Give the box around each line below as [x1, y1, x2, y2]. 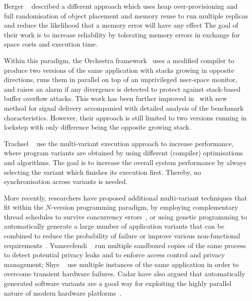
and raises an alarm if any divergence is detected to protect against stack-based [4, 84, 241, 94]
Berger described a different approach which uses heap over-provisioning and [4, 1, 238, 11]
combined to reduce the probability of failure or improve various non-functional [4, 231, 240, 241]
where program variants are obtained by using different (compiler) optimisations [4, 148, 243, 158]
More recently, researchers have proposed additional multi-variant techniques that [4, 192, 247, 202]
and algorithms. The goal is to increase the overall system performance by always [4, 157, 246, 167]
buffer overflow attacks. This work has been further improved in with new [4, 93, 227, 103]
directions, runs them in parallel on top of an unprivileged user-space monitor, [4, 74, 237, 84]
